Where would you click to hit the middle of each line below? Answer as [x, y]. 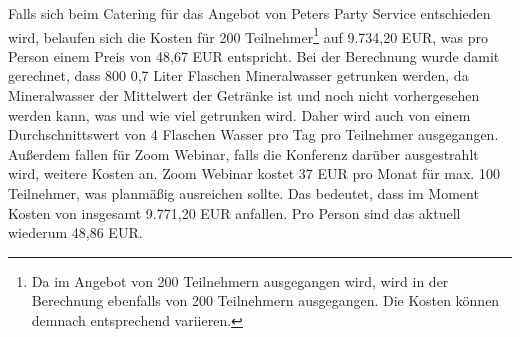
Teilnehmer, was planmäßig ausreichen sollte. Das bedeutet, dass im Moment [243, 193]
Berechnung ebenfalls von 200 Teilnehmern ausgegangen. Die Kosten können [265, 300]
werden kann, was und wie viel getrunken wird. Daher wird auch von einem [239, 114]
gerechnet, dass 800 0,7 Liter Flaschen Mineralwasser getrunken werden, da [238, 75]
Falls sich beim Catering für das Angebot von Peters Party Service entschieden [249, 13]
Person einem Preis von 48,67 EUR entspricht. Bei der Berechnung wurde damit [254, 55]
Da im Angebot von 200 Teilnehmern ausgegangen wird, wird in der [240, 280]
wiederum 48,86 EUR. [75, 232]
